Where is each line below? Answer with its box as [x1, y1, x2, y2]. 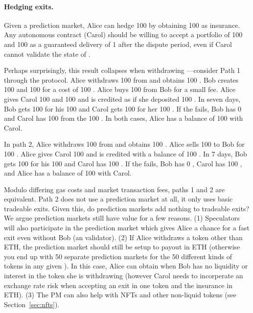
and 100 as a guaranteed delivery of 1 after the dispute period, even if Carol [4, 39, 232, 49]
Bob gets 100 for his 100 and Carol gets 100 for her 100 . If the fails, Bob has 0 [4, 103, 242, 113]
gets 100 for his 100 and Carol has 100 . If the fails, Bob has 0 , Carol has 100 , [4, 158, 242, 168]
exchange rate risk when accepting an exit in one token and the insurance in [4, 280, 232, 290]
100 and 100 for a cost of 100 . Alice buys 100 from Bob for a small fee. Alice [4, 84, 235, 94]
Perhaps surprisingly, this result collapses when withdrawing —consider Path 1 [4, 65, 241, 75]
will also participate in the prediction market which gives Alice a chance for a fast [4, 223, 250, 233]
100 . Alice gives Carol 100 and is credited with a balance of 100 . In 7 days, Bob [4, 148, 247, 158]
